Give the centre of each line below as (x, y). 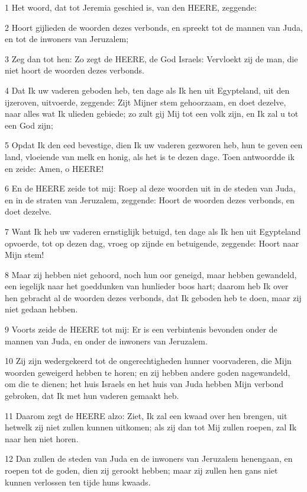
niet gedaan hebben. (41, 309)
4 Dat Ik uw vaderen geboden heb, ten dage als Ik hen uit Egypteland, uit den (147, 90)
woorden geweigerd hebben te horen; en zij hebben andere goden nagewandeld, (148, 372)
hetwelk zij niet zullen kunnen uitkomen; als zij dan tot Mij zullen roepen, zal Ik (151, 427)
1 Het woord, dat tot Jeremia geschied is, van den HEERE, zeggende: (131, 7)
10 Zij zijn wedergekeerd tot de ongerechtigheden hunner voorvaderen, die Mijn (148, 361)
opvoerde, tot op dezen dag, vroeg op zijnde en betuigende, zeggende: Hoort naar (152, 243)
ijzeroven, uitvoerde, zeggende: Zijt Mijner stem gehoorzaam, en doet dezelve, (146, 102)
